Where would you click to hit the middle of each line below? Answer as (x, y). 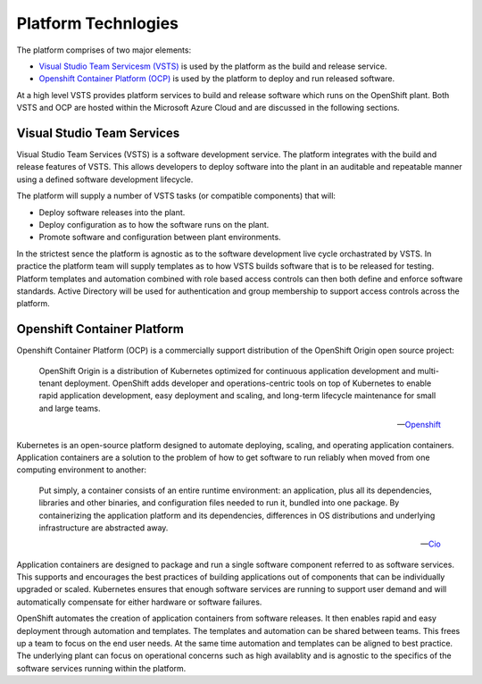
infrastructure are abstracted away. (104, 528)
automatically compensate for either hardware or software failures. (139, 602)
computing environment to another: (82, 470)
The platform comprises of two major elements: (104, 50)
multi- (428, 371)
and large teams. (70, 408)
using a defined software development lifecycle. (105, 179)
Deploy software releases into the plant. (112, 212)
